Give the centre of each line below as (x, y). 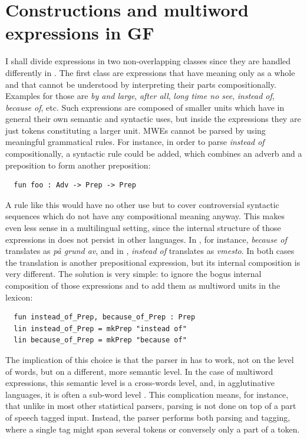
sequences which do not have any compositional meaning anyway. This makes (145, 216)
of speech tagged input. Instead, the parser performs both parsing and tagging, (148, 417)
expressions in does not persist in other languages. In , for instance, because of (146, 239)
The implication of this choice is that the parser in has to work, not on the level (150, 359)
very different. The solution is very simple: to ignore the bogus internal (133, 274)
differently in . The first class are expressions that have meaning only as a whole (150, 72)
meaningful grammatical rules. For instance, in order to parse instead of (135, 142)
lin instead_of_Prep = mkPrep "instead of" (100, 329)
